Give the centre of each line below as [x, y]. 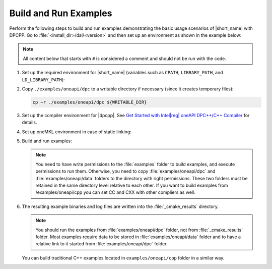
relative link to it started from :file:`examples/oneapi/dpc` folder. [101, 244]
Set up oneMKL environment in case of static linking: [77, 132]
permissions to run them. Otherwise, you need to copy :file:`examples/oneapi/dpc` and [125, 171]
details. [29, 122]
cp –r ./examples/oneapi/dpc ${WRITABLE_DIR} [90, 102]
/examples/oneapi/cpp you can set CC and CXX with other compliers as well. [116, 192]
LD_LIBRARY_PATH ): [43, 79]
